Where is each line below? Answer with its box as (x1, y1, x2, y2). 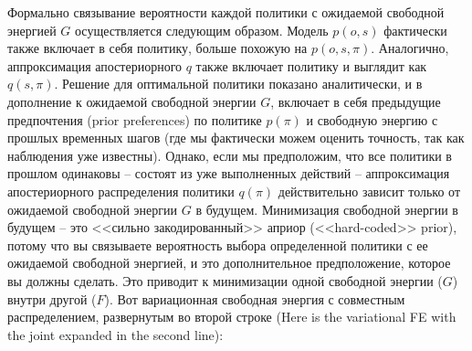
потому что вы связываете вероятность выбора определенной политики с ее (7, 235, 428, 254)
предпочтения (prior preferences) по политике (7, 110, 262, 129)
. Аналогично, (371, 38, 449, 58)
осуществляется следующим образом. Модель (75, 20, 329, 39)
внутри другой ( (7, 289, 97, 308)
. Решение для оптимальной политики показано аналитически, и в (54, 74, 423, 93)
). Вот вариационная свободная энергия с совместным (104, 289, 405, 308)
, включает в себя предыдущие (270, 91, 441, 111)
